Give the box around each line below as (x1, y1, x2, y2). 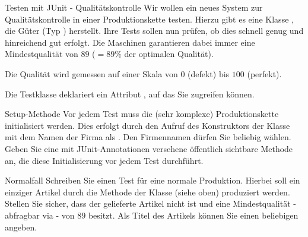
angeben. (5, 220, 37, 233)
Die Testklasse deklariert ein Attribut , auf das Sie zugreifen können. (5, 87, 255, 100)
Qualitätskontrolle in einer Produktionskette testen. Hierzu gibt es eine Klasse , (5, 12, 294, 25)
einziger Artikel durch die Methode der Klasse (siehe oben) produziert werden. (5, 185, 290, 198)
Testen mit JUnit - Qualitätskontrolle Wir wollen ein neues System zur (5, 1, 263, 13)
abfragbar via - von (5, 208, 75, 221)
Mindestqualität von (5, 48, 78, 60)
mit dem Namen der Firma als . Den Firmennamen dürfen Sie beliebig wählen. (5, 131, 291, 143)
